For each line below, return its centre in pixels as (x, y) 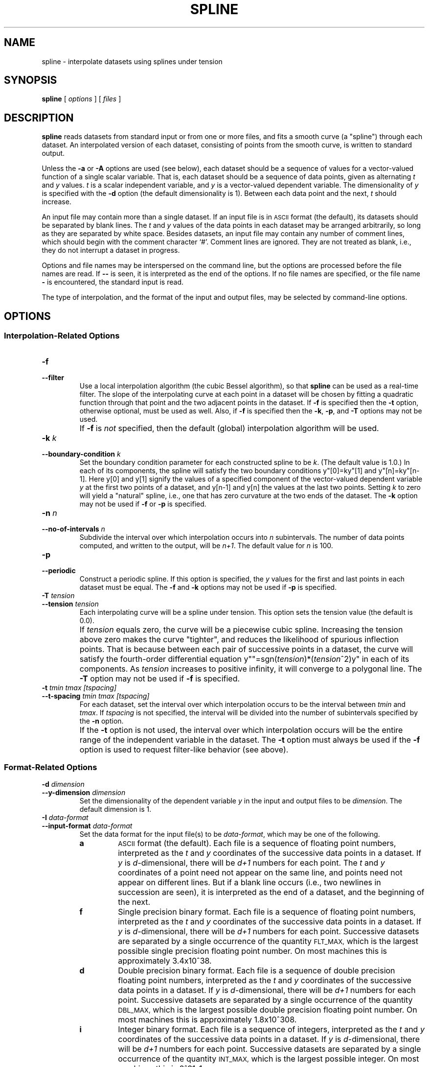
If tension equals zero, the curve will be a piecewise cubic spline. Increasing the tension (241, 629)
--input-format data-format (87, 826)
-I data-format (65, 818)
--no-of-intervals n (73, 529)
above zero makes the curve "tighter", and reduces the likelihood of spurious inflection (239, 639)
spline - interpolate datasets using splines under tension (132, 61)
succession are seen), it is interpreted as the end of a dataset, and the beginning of (271, 892)
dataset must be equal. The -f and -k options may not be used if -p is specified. (208, 587)
